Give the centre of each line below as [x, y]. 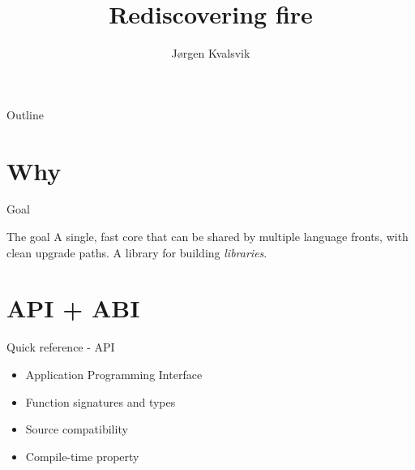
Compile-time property [82, 456]
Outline [25, 114]
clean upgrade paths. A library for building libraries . [137, 252]
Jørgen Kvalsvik [211, 53]
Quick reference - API [61, 347]
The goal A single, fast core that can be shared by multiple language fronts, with [207, 237]
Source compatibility [77, 429]
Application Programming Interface [114, 374]
